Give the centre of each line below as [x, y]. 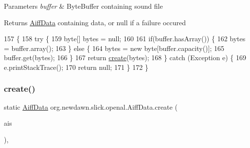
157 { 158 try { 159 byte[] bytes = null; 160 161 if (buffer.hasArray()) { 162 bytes [125, 39]
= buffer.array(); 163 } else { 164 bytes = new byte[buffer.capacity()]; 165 [114, 48]
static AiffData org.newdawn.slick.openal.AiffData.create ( [91, 107]
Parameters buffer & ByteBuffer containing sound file [83, 6]
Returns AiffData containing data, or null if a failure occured [95, 22]
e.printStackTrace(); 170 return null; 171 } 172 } [76, 67]
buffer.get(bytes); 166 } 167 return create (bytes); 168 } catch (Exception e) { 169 [125, 58]
